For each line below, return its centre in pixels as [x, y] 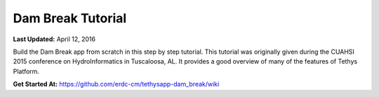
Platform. [26, 71]
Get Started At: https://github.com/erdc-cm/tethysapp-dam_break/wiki [116, 84]
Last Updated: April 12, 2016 [54, 39]
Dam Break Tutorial [70, 18]
